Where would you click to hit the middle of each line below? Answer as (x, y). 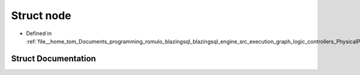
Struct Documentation (53, 59)
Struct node (41, 15)
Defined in (39, 33)
